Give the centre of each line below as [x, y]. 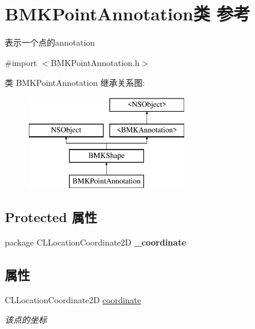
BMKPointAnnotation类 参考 [127, 14]
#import [21, 62]
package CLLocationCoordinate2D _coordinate [96, 242]
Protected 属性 [51, 217]
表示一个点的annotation [50, 42]
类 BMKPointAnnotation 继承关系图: [75, 83]
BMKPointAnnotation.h [95, 62]
